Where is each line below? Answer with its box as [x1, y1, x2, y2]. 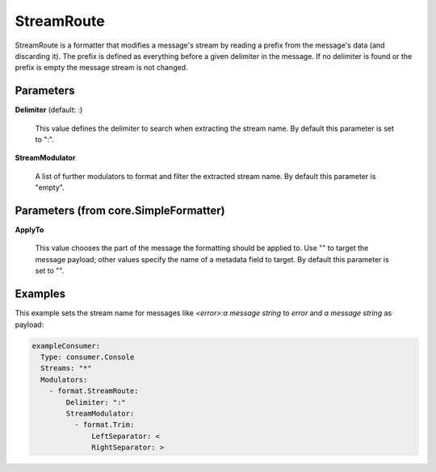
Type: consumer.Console [40, 352, 135, 361]
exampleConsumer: [31, 341, 101, 350]
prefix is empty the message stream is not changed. [15, 63, 189, 73]
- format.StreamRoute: [48, 386, 139, 395]
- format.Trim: [73, 420, 135, 429]
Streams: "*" [40, 364, 92, 373]
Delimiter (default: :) [15, 105, 83, 115]
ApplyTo [15, 225, 44, 235]
